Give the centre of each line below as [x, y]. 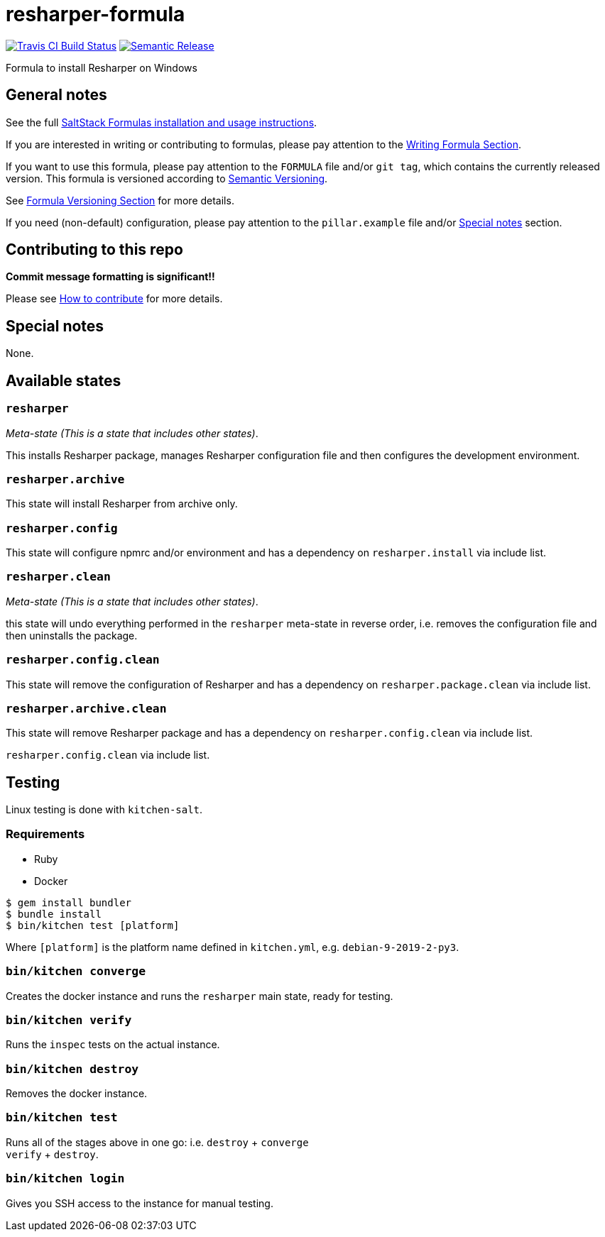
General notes [56, 95]
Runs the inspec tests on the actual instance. [113, 1045]
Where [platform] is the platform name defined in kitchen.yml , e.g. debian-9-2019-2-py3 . [233, 947]
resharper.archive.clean [86, 708]
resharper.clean [58, 577]
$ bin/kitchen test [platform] [93, 925]
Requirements [45, 834]
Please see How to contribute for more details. [114, 299]
